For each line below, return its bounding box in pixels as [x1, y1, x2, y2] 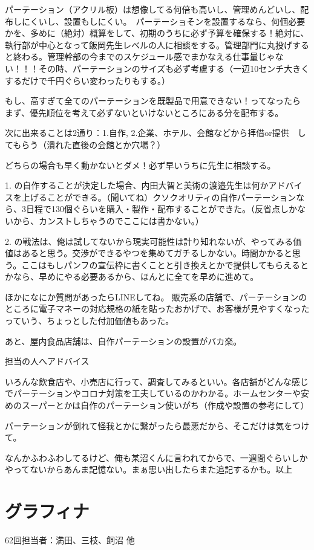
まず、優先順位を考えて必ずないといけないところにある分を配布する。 [5, 106, 284, 118]
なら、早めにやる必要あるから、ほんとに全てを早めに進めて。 [13, 270, 259, 283]
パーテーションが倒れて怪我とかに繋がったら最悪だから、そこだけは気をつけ [5, 419, 310, 432]
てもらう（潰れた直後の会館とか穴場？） [5, 138, 166, 150]
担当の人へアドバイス [5, 355, 90, 367]
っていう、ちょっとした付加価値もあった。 [5, 314, 174, 327]
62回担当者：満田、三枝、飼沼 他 [5, 534, 135, 546]
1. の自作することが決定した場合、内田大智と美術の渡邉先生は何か [5, 179, 269, 192]
